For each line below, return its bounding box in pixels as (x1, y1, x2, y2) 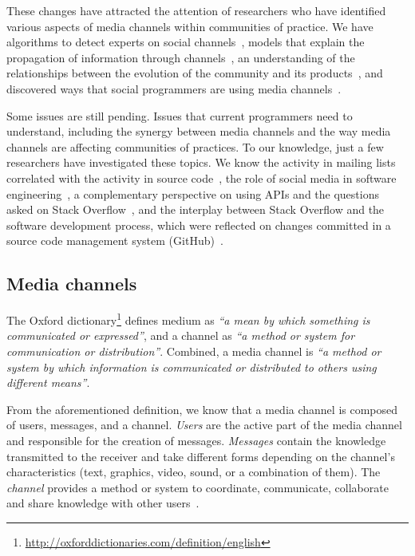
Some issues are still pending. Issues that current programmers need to (6, 107, 353, 124)
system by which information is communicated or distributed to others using (6, 358, 377, 375)
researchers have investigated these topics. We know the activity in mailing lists (6, 154, 396, 171)
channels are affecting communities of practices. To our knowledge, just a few (6, 138, 384, 155)
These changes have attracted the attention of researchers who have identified (6, 2, 386, 18)
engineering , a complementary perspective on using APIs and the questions (6, 185, 379, 202)
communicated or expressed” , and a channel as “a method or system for (6, 327, 355, 344)
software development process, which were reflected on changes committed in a (6, 216, 391, 233)
